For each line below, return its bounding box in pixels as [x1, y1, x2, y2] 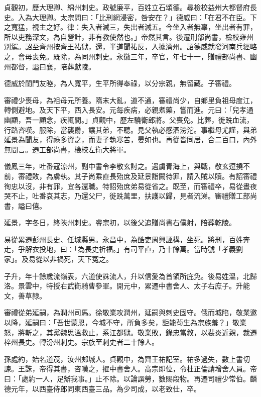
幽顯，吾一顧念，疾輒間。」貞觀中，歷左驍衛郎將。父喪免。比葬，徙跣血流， [4, 114, 253, 125]
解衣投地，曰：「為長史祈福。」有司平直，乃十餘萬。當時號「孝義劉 [25, 244, 243, 254]
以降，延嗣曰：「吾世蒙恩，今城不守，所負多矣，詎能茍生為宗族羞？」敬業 [4, 317, 246, 328]
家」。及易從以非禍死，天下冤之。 [4, 254, 113, 264]
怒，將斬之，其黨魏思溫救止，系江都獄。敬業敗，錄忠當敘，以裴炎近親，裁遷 [4, 327, 257, 337]
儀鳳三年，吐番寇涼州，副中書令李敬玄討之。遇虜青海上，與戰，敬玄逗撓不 [4, 161, 250, 171]
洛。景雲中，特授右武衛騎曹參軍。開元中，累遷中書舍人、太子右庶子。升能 [4, 280, 250, 291]
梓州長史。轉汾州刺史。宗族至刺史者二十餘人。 [4, 337, 159, 347]
